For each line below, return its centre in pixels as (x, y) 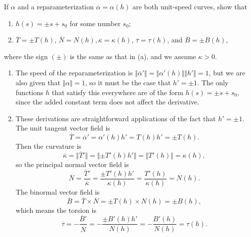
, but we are (227, 73)
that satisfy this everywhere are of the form (117, 92)
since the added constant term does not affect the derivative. (107, 102)
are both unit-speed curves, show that (190, 6)
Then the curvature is (48, 146)
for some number (95, 23)
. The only (213, 82)
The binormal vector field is (58, 191)
